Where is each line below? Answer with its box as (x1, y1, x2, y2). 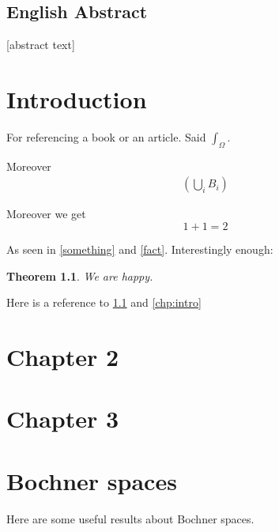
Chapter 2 (6, 340, 119, 372)
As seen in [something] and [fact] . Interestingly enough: (6, 240, 273, 257)
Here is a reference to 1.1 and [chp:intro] (6, 294, 202, 311)
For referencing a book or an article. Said (6, 128, 206, 145)
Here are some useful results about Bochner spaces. (6, 510, 254, 526)
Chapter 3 (6, 402, 119, 435)
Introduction (6, 82, 147, 115)
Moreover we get (6, 206, 86, 222)
